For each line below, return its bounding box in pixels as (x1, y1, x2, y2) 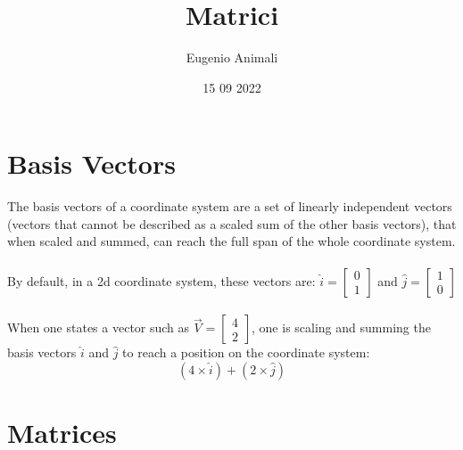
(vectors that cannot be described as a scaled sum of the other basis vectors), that (7, 214, 457, 233)
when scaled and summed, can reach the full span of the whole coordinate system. (7, 232, 456, 250)
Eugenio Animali (186, 48, 278, 67)
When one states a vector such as (7, 318, 190, 337)
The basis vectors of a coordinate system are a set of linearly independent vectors (7, 197, 452, 216)
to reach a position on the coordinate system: (122, 343, 370, 362)
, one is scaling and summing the (252, 318, 431, 337)
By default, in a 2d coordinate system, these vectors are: (7, 271, 316, 290)
